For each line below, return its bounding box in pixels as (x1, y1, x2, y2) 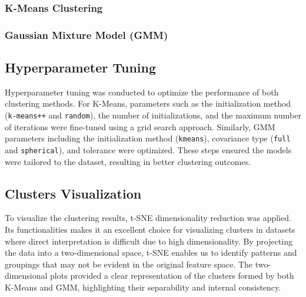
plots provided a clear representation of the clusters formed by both (50, 269, 294, 282)
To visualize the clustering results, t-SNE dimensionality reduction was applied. (5, 212, 291, 224)
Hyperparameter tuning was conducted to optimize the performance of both (5, 85, 279, 98)
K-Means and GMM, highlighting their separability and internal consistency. (5, 281, 281, 293)
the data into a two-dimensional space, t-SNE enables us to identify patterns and (5, 246, 297, 259)
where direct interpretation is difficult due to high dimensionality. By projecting (5, 235, 293, 247)
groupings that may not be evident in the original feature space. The (5, 258, 253, 270)
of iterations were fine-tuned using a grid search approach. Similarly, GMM (5, 120, 275, 133)
